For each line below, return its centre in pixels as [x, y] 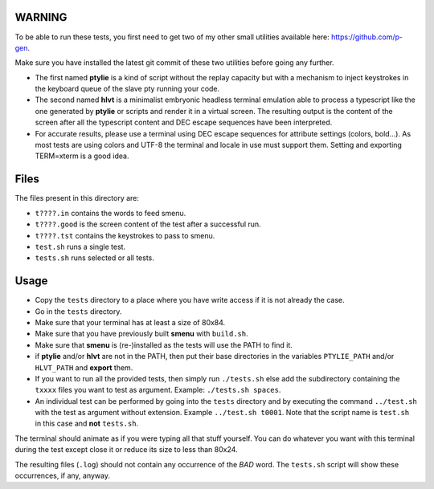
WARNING [41, 17]
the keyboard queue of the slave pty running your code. [127, 89]
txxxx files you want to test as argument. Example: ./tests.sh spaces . [158, 390]
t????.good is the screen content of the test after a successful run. [148, 224]
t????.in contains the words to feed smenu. [111, 213]
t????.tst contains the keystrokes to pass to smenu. [125, 235]
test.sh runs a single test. [80, 247]
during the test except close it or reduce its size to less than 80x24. [126, 450]
